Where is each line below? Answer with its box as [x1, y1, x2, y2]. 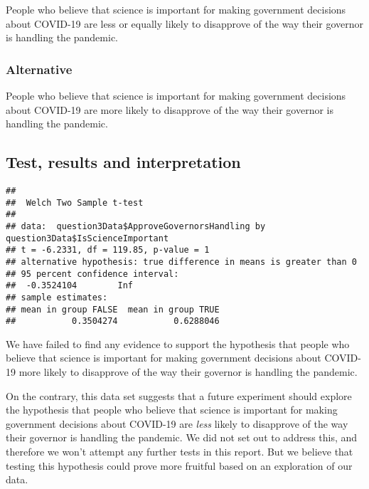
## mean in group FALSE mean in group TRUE [6, 304, 220, 315]
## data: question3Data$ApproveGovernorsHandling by [6, 221, 266, 231]
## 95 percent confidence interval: [6, 268, 179, 279]
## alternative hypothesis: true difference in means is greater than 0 [6, 256, 357, 267]
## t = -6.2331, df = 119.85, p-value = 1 [6, 245, 210, 256]
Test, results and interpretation [6, 151, 241, 173]
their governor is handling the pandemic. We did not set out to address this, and [6, 430, 358, 445]
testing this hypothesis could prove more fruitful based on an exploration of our [6, 458, 353, 473]
